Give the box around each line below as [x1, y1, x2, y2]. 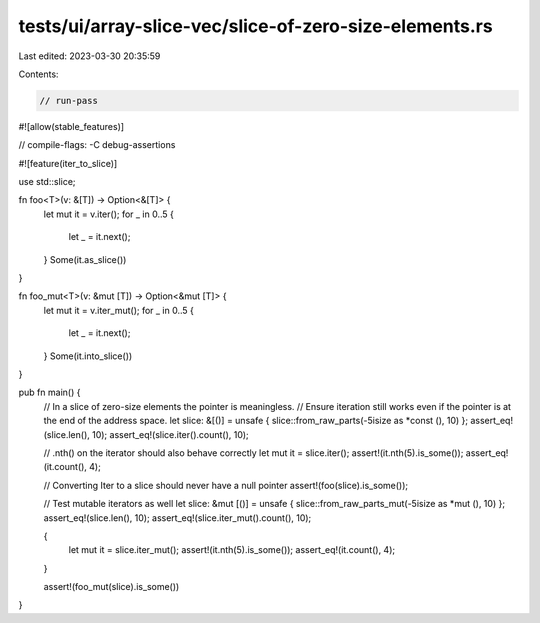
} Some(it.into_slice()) [43, 350, 133, 362]
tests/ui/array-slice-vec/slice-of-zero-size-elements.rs [18, 15, 494, 37]
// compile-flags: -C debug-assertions [18, 139, 176, 151]
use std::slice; [18, 176, 76, 188]
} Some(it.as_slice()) [43, 253, 127, 265]
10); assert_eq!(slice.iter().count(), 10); [91, 428, 249, 440]
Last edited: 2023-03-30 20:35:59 [18, 50, 161, 62]
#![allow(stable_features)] [18, 120, 125, 132]
